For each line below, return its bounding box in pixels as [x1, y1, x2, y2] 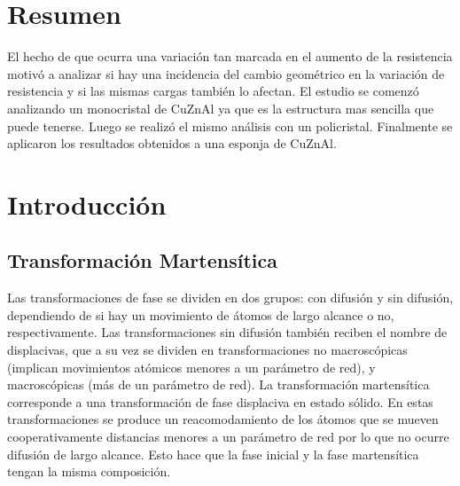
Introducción [7, 185, 167, 222]
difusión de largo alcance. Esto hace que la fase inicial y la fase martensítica [7, 444, 419, 463]
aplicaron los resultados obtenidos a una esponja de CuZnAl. [7, 134, 337, 153]
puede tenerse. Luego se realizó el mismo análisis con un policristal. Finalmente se [7, 116, 453, 135]
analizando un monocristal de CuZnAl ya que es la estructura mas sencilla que [7, 98, 434, 117]
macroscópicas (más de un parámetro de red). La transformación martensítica [7, 375, 430, 394]
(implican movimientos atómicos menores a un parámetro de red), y [7, 357, 376, 376]
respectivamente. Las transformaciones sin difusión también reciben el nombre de [7, 323, 448, 341]
